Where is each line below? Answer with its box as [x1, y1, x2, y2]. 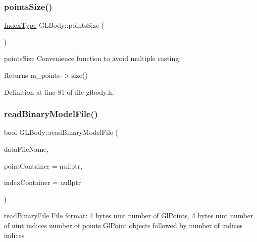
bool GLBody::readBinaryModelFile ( [4, 127, 118, 137]
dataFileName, [4, 144, 49, 154]
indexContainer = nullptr [4, 177, 81, 187]
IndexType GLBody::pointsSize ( [4, 20, 104, 30]
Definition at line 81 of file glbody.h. [4, 86, 114, 97]
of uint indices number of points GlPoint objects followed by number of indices [4, 220, 243, 230]
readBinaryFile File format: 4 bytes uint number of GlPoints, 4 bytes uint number [4, 210, 254, 221]
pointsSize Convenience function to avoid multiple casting [4, 53, 179, 63]
